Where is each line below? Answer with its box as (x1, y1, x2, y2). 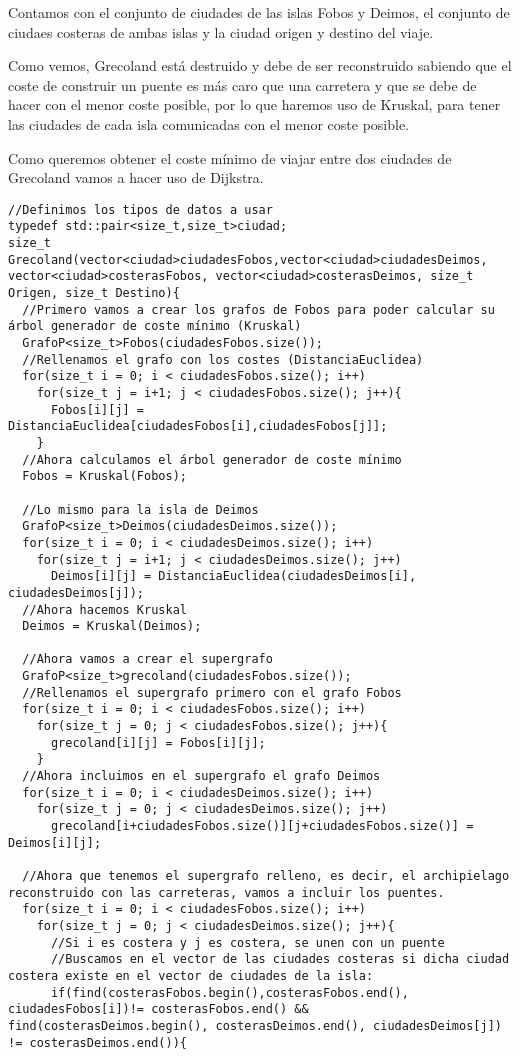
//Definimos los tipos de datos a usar (8, 202, 273, 217)
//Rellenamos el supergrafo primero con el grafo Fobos (22, 685, 402, 700)
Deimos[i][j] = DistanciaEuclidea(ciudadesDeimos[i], (50, 569, 417, 584)
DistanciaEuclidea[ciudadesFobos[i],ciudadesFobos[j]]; (8, 419, 388, 434)
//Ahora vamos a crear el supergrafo (22, 652, 273, 667)
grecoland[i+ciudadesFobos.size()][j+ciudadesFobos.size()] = (50, 819, 474, 834)
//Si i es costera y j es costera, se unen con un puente (50, 935, 445, 950)
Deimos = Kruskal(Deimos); (22, 619, 202, 634)
